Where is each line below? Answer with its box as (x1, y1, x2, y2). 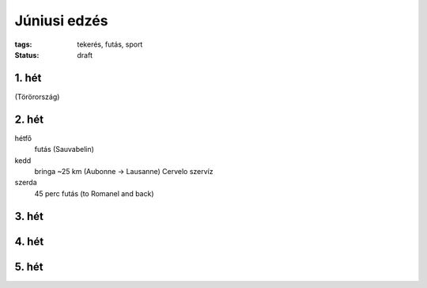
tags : (14, 40, 32, 49)
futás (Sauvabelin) (34, 145, 95, 154)
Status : (14, 50, 40, 59)
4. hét (14, 234, 44, 248)
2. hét (14, 112, 43, 126)
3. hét (14, 210, 43, 223)
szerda (14, 178, 37, 188)
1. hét (14, 71, 42, 85)
